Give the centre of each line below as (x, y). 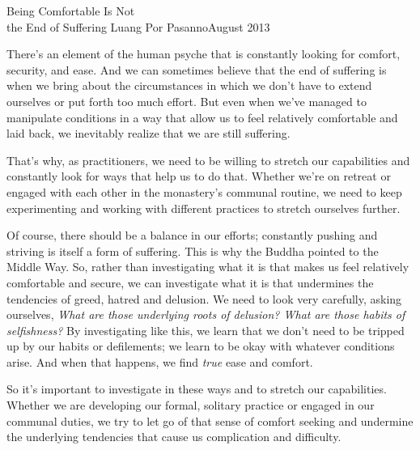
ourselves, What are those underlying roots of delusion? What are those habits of (206, 314)
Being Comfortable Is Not (71, 11)
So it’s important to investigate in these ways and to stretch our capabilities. (197, 389)
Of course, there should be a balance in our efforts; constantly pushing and (192, 235)
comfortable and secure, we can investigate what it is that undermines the (190, 282)
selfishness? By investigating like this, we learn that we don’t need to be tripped (206, 330)
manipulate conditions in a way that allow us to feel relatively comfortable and (202, 117)
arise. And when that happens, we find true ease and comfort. (160, 361)
